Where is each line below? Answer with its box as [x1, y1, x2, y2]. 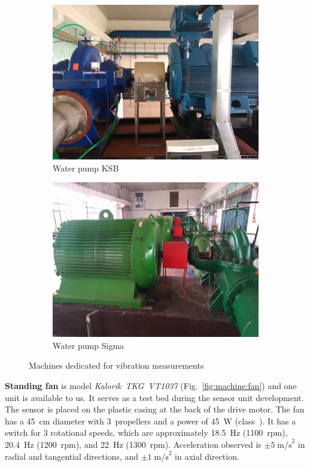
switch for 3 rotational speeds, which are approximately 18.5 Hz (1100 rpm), [5, 426, 288, 439]
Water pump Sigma [53, 339, 124, 351]
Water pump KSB [53, 161, 119, 174]
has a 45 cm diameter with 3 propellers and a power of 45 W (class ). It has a [5, 414, 296, 427]
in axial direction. [175, 450, 239, 462]
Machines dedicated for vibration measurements [29, 359, 204, 372]
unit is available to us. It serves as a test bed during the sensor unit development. [5, 391, 304, 403]
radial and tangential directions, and [5, 450, 139, 462]
